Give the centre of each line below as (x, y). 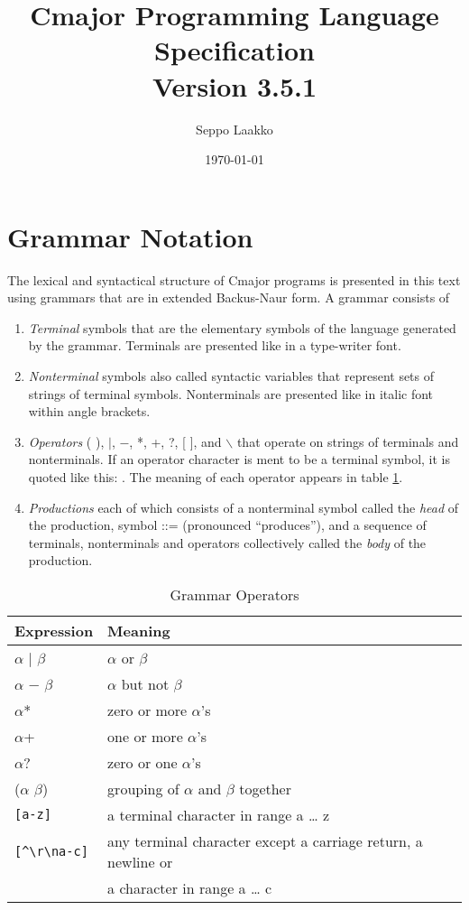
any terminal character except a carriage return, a (265, 840)
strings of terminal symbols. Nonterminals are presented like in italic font (231, 393)
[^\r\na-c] (51, 851)
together (265, 788)
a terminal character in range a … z (219, 814)
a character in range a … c (190, 887)
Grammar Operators (234, 594)
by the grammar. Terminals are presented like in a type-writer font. (215, 345)
